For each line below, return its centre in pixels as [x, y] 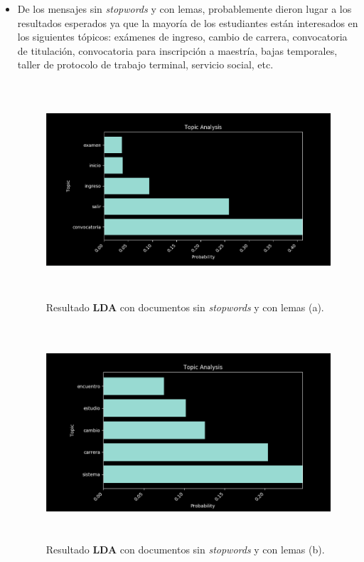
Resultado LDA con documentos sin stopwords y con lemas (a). [185, 307]
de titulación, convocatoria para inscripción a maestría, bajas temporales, [177, 50]
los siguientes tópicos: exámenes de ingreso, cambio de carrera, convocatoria [182, 37]
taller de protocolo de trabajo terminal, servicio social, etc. [145, 64]
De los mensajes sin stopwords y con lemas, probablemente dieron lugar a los [184, 9]
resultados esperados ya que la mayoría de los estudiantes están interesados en [188, 22]
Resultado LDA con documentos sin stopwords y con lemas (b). [185, 550]
